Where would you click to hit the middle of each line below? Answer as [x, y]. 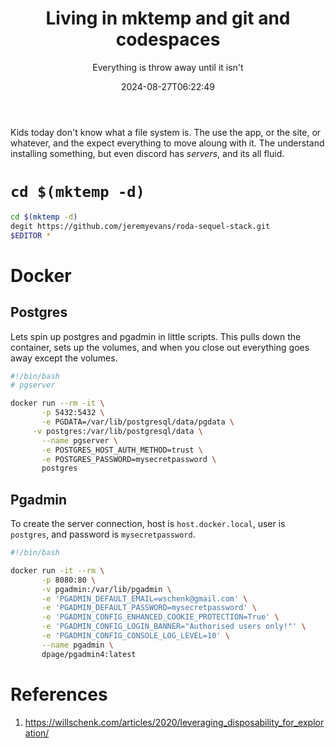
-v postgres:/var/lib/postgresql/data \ [117, 431]
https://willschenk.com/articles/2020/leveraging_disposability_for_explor [174, 722]
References [59, 694]
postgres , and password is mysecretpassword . [103, 534]
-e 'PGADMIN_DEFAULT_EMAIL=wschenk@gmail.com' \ [144, 598]
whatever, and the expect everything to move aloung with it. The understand [167, 143]
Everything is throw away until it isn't [168, 67]
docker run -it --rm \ [57, 570]
